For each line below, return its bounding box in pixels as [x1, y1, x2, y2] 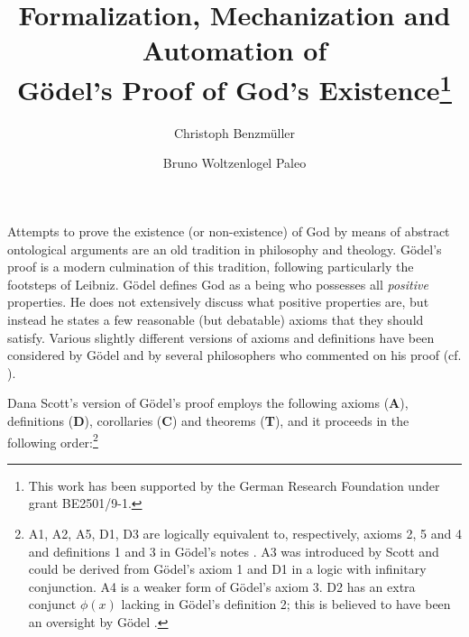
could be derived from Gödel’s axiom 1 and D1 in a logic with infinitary [28, 559, 427, 578]
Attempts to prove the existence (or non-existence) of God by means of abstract [7, 222, 450, 241]
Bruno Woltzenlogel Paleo [162, 153, 307, 172]
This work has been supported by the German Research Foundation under [28, 475, 440, 494]
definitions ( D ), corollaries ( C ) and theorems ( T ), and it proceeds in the [7, 411, 409, 429]
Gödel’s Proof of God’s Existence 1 [17, 67, 452, 107]
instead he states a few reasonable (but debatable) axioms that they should [7, 309, 424, 328]
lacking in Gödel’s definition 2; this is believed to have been [121, 595, 451, 614]
